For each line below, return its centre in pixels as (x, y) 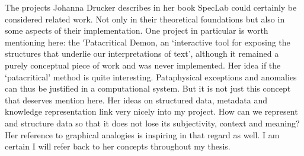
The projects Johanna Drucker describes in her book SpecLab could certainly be (151, 7)
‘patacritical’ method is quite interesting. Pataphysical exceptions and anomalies (151, 77)
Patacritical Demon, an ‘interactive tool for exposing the (188, 42)
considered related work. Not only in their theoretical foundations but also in (145, 19)
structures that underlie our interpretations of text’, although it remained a (142, 53)
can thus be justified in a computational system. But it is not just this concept (148, 88)
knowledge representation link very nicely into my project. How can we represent (151, 111)
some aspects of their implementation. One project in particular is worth (137, 30)
